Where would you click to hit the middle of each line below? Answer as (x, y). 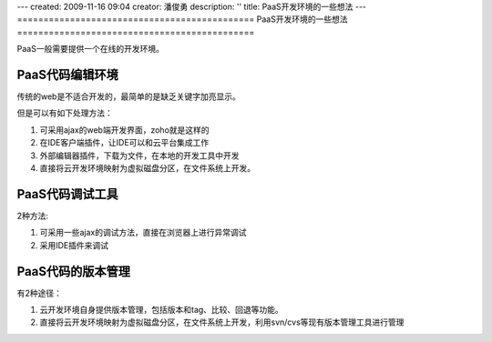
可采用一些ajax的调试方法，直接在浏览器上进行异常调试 (143, 233)
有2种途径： (40, 293)
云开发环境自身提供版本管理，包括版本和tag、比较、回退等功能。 (162, 310)
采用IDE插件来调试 (74, 245)
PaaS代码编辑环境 (67, 74)
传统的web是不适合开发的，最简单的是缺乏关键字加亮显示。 (128, 96)
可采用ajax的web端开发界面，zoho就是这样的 (124, 130)
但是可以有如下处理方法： (65, 113)
